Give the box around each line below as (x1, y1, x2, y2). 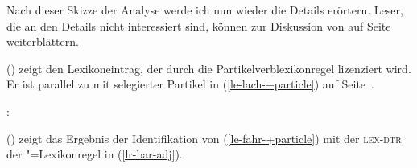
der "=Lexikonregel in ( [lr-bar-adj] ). (6, 145, 183, 162)
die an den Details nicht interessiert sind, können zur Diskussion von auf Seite (6, 17, 391, 34)
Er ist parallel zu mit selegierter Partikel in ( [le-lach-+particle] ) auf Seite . (6, 76, 374, 92)
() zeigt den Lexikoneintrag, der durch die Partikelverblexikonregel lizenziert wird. (6, 59, 411, 76)
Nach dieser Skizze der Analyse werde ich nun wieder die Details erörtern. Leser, (6, 2, 403, 18)
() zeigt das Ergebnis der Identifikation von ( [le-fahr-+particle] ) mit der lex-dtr (6, 129, 402, 146)
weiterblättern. (6, 33, 79, 50)
